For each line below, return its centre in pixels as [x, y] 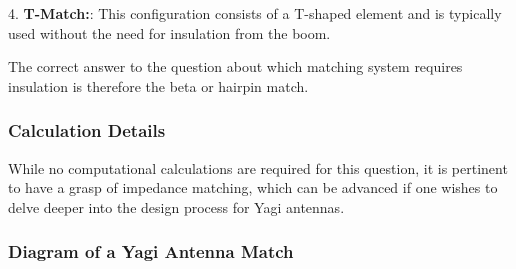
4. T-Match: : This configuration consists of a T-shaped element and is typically [255, 13]
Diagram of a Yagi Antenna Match [151, 251]
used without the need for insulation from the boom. [169, 32]
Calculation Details [87, 130]
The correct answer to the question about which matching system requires [235, 66]
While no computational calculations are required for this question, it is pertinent [258, 167]
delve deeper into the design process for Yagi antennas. [176, 206]
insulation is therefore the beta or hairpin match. [158, 85]
